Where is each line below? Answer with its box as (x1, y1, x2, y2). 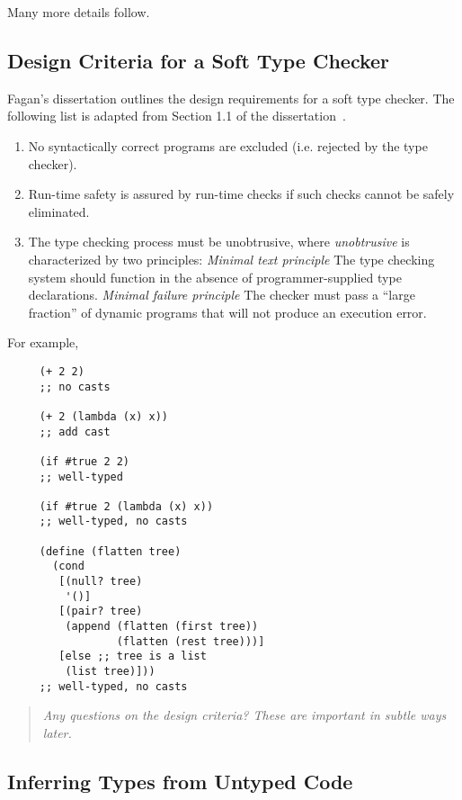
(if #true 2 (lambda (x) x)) (39, 499, 214, 513)
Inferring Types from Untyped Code (7, 767, 353, 795)
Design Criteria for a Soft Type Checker (7, 46, 390, 74)
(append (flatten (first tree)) (65, 620, 259, 634)
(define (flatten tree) (39, 544, 182, 558)
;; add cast (39, 425, 111, 438)
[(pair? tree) (58, 605, 143, 618)
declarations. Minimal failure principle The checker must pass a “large (28, 285, 415, 304)
